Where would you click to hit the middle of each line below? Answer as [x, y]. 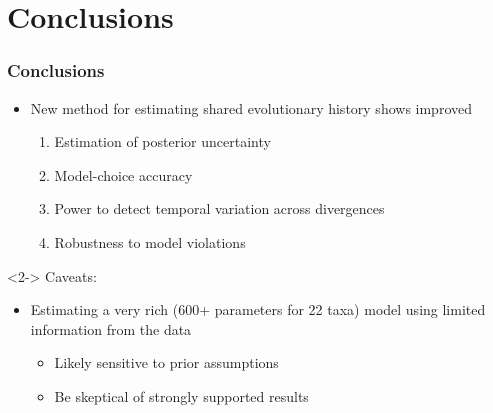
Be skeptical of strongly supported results [181, 395]
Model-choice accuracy [123, 174]
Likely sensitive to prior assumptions [166, 362]
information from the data [111, 328]
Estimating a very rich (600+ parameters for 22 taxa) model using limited [258, 309]
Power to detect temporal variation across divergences [219, 208]
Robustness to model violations [150, 241]
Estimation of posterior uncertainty [162, 141]
